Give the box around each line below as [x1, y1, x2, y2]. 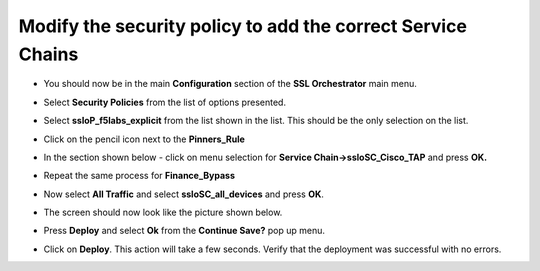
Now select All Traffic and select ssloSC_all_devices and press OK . [43, 188, 325, 200]
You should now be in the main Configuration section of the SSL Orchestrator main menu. [43, 78, 417, 90]
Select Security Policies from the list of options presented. [43, 96, 287, 108]
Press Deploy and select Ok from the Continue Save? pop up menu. [43, 225, 325, 237]
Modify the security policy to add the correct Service [18, 15, 467, 37]
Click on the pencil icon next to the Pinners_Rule [43, 133, 245, 145]
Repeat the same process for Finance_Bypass [43, 170, 235, 182]
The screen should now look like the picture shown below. [43, 206, 283, 219]
